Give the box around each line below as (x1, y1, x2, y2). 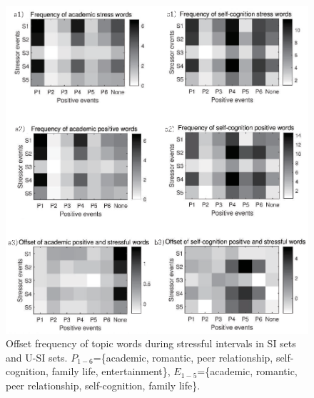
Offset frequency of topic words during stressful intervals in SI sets (6, 336, 296, 351)
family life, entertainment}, (51, 364, 171, 379)
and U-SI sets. (6, 349, 68, 364)
